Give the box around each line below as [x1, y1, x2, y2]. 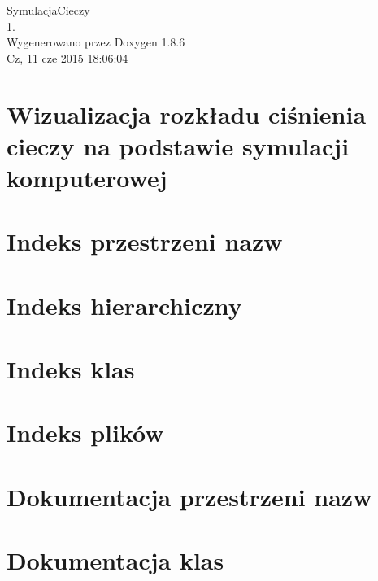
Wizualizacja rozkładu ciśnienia [7, 97, 367, 130]
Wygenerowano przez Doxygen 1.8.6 [7, 33, 185, 50]
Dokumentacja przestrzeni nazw [7, 479, 372, 513]
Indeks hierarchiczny [7, 288, 242, 321]
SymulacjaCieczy [7, 2, 90, 18]
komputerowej [7, 160, 167, 194]
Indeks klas [7, 352, 135, 386]
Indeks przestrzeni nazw [7, 225, 283, 258]
